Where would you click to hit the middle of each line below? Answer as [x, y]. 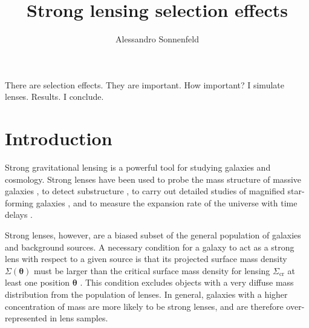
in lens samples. [79, 318]
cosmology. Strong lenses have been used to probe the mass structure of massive [153, 179]
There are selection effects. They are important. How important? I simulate [145, 84]
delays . [19, 215]
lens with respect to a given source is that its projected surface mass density [146, 259]
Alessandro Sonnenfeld [157, 39]
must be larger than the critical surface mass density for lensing [152, 270]
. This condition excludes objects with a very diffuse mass [187, 282]
